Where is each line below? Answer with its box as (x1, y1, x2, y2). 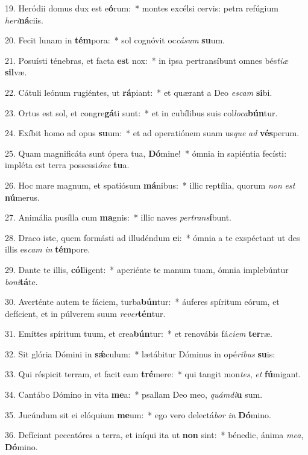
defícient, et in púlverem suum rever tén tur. (5, 307, 166, 319)
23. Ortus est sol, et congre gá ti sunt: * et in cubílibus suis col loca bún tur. (5, 106, 278, 119)
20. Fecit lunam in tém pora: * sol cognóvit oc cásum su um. (5, 34, 225, 46)
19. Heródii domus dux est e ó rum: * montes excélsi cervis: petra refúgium (5, 2, 278, 14)
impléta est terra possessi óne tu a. (5, 158, 130, 171)
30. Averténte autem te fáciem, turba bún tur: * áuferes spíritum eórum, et (5, 295, 280, 308)
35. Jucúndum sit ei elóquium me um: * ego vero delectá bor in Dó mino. (5, 408, 271, 421)
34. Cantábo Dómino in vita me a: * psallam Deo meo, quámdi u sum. (5, 388, 263, 401)
